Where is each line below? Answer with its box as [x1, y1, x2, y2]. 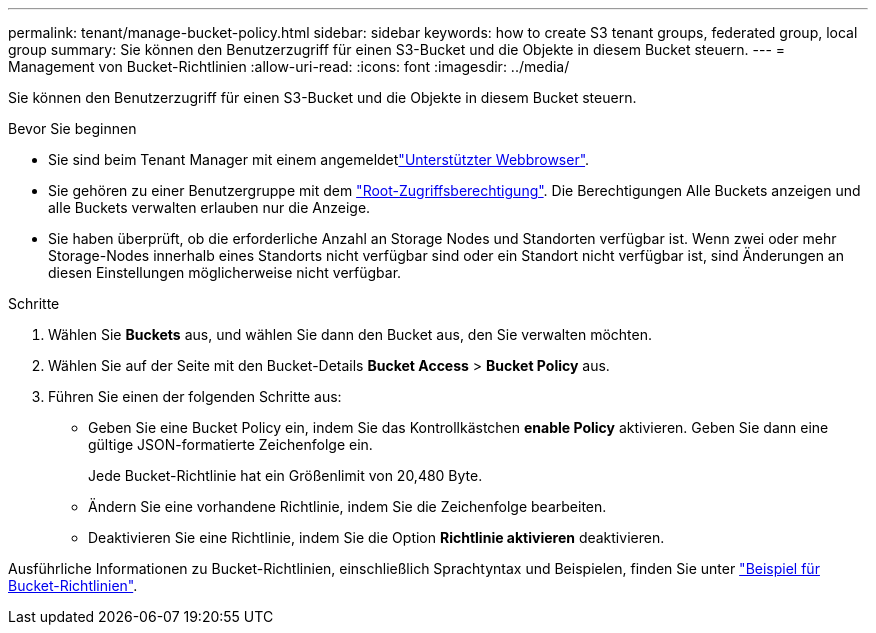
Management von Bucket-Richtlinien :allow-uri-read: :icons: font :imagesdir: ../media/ [8, 58, 570, 75]
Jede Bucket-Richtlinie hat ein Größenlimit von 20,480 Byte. [88, 467, 483, 484]
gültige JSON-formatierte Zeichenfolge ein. [88, 436, 373, 453]
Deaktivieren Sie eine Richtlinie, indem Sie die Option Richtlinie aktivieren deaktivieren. [88, 529, 665, 546]
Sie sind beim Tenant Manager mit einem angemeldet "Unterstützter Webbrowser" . [48, 151, 590, 168]
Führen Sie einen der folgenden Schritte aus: [48, 388, 342, 405]
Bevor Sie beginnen [8, 120, 137, 137]
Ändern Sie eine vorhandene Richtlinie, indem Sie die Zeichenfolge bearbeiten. [88, 498, 607, 515]
